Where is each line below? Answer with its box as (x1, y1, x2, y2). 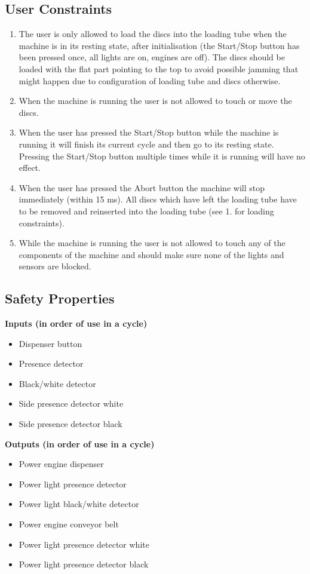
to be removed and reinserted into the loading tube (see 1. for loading (19, 204, 274, 217)
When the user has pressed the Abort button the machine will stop (19, 181, 265, 194)
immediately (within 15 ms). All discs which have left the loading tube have (19, 193, 297, 205)
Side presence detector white (19, 397, 124, 410)
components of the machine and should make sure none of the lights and (19, 248, 284, 260)
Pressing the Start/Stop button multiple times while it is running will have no (19, 149, 305, 162)
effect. (19, 161, 41, 174)
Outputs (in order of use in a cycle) (5, 437, 155, 450)
